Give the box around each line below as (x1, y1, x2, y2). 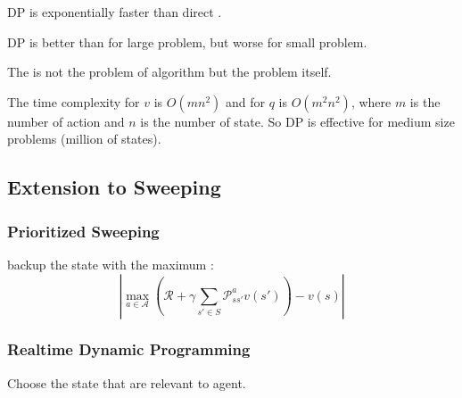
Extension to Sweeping (7, 173, 221, 201)
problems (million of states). (7, 129, 161, 148)
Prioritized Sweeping (7, 220, 160, 242)
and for (225, 92, 265, 111)
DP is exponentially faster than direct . (7, 3, 222, 21)
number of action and (7, 112, 125, 130)
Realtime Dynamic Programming (7, 338, 251, 361)
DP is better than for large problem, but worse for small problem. (7, 32, 367, 51)
